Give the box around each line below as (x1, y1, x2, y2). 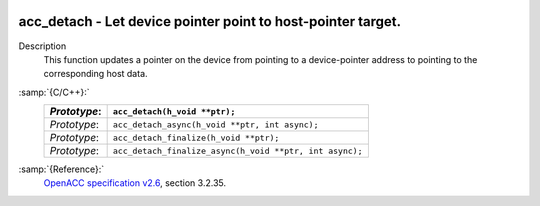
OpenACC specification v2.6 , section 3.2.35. (43, 177, 227, 189)
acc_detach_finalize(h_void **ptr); (112, 132, 280, 143)
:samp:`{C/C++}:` (18, 86, 90, 98)
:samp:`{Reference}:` (18, 163, 105, 175)
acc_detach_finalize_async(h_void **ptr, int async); (112, 145, 363, 156)
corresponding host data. (43, 68, 149, 80)
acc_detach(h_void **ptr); (112, 106, 236, 117)
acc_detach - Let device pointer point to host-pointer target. (18, 13, 402, 30)
